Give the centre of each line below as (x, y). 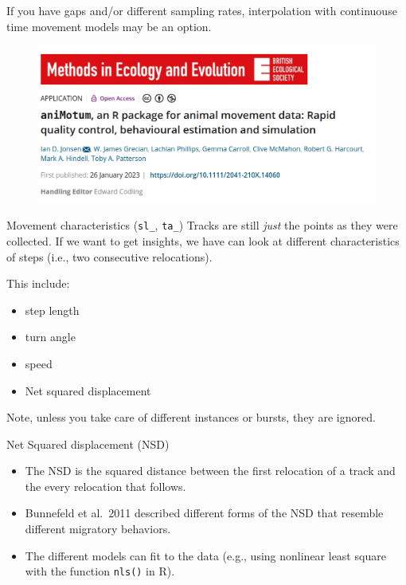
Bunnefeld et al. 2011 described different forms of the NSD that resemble (204, 513)
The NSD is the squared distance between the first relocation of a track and (210, 471)
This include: (38, 283)
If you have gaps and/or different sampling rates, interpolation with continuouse (202, 10)
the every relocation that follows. (105, 486)
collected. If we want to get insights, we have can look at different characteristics (203, 240)
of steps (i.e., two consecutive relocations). (109, 256)
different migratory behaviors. (98, 529)
